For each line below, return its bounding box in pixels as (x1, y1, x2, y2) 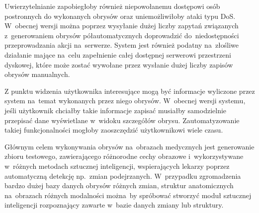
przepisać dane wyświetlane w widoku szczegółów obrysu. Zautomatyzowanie (4, 115, 240, 125)
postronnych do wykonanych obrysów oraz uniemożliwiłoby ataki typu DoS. (4, 10, 236, 21)
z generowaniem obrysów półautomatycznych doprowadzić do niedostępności (4, 30, 239, 40)
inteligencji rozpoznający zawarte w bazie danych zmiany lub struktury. (4, 200, 224, 210)
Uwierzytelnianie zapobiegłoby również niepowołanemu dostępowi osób (4, 1, 220, 11)
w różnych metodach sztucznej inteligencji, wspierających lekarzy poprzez (4, 160, 230, 171)
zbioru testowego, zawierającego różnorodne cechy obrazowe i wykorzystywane (4, 151, 244, 161)
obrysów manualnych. (4, 69, 70, 79)
